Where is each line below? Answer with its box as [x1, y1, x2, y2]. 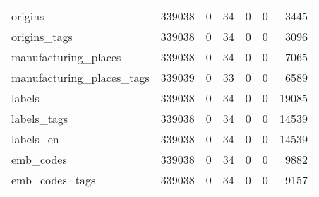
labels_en [11, 131, 59, 147]
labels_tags [11, 110, 68, 126]
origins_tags [11, 28, 73, 44]
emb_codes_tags [11, 172, 96, 188]
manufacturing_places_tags [11, 69, 150, 85]
